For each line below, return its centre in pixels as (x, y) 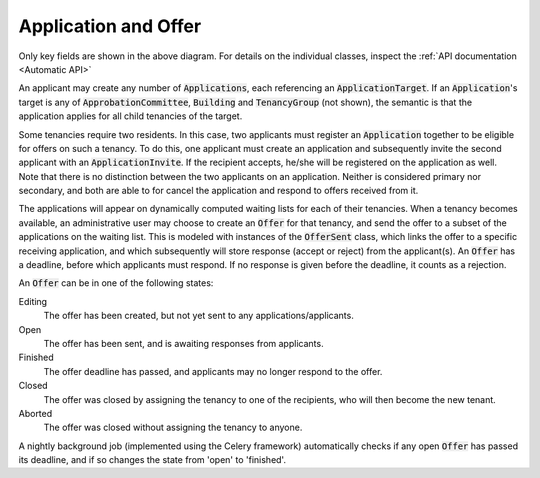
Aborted (35, 413)
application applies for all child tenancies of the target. (130, 116)
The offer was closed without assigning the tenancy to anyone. (173, 427)
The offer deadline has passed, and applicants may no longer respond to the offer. (213, 371)
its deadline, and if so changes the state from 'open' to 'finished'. (152, 460)
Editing (33, 301)
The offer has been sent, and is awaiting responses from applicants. (183, 343)
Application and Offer (110, 26)
